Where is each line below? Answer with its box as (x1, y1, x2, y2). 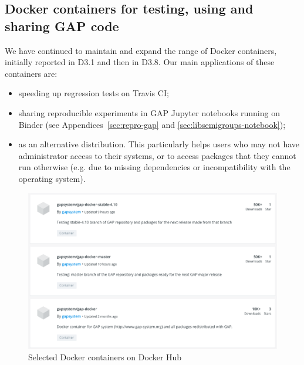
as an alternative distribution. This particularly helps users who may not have (18, 138, 300, 150)
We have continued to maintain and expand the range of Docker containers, (5, 44, 277, 56)
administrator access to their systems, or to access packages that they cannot (18, 149, 296, 161)
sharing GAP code (5, 16, 119, 35)
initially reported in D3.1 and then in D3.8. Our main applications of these (5, 56, 275, 68)
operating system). (18, 172, 86, 184)
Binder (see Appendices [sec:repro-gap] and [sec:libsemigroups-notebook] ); (18, 118, 286, 130)
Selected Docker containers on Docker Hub (28, 351, 182, 363)
